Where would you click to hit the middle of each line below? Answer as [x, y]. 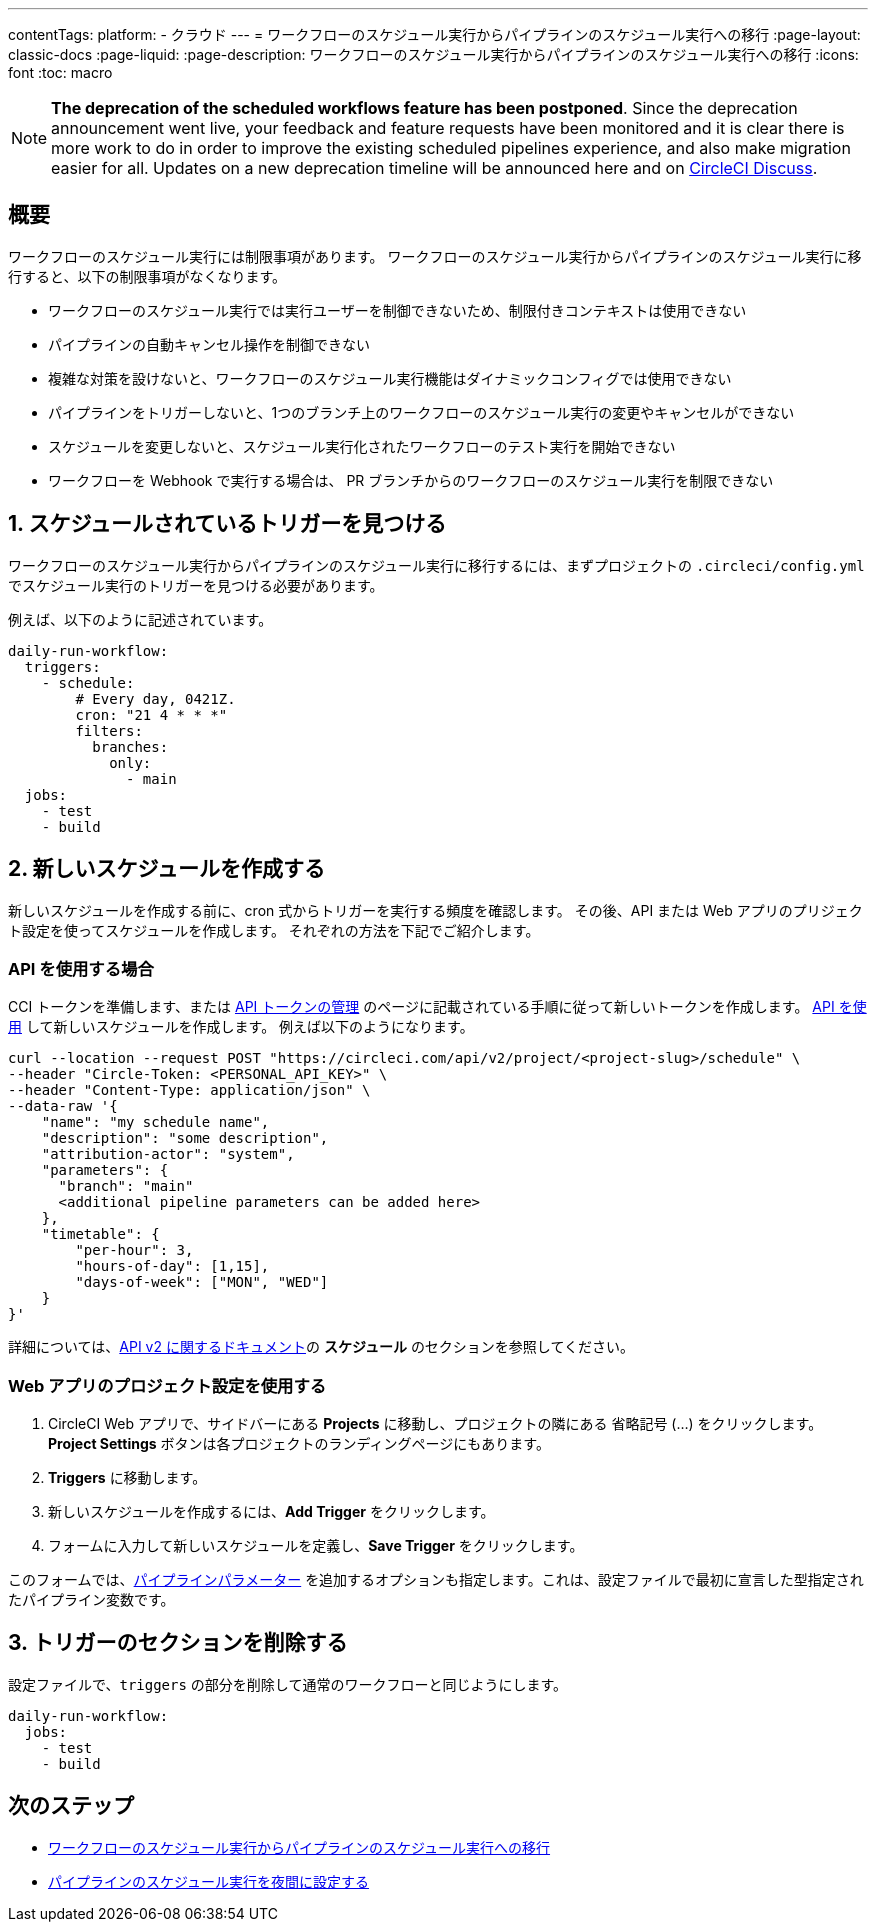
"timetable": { [100, 1234]
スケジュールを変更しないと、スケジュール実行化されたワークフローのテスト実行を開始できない [362, 446]
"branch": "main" [126, 1186]
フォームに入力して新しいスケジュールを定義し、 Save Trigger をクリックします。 [316, 1546]
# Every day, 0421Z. [155, 698]
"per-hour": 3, [134, 1250]
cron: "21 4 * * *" [151, 714]
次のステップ [71, 1806]
